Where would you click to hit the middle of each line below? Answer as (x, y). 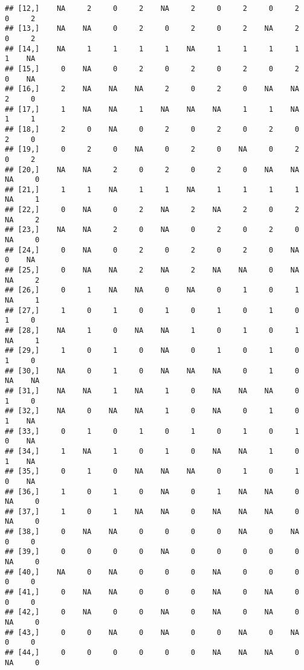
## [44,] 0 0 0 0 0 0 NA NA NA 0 (152, 652)
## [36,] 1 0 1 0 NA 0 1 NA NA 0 (152, 491)
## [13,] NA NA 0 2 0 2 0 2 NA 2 (152, 29)
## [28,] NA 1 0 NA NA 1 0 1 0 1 (152, 330)
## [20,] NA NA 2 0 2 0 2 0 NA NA (152, 169)
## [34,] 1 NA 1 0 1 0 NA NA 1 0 (152, 451)
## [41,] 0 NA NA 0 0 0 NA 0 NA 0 (152, 592)
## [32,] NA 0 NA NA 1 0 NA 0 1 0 (152, 411)
